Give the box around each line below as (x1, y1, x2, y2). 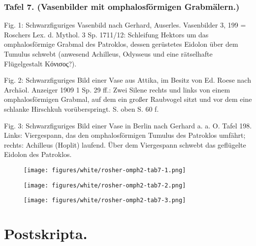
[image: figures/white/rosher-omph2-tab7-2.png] (24, 182, 186, 189)
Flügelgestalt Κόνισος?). (4, 58, 77, 68)
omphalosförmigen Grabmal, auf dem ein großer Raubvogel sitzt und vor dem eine (4, 94, 252, 104)
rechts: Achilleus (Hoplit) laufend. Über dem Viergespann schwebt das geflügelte (4, 139, 246, 150)
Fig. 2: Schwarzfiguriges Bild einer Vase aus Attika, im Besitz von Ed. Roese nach (4, 75, 251, 85)
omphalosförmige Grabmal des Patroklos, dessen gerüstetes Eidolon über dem (4, 39, 238, 49)
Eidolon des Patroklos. (4, 149, 72, 159)
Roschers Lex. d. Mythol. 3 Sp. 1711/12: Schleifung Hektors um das (4, 29, 209, 39)
